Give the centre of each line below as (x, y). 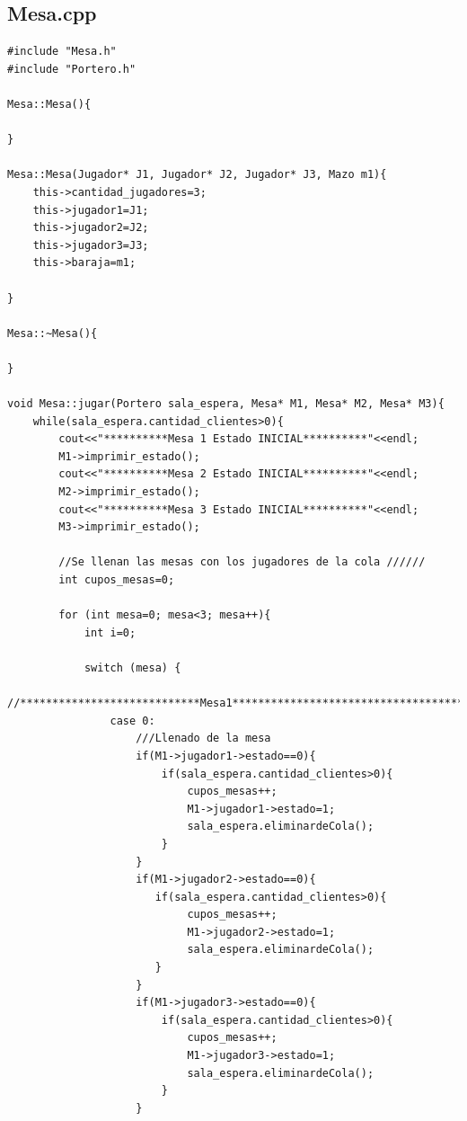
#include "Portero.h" (72, 69)
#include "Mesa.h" (62, 52)
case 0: (132, 721)
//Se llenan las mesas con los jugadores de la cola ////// (242, 562)
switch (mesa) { (132, 667)
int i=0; (110, 632)
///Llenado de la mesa (203, 738)
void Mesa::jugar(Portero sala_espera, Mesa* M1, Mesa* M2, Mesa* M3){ (226, 404)
